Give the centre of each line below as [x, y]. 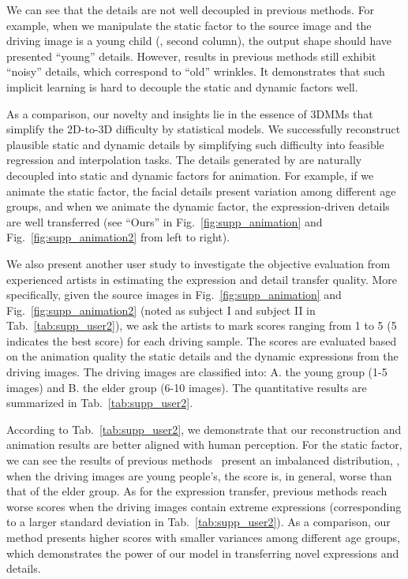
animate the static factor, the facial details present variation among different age [201, 191]
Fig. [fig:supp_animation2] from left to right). [118, 237]
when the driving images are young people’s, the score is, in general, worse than [199, 475]
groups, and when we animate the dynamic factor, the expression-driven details [198, 206]
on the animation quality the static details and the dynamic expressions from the [202, 356]
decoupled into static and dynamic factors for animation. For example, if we [190, 175]
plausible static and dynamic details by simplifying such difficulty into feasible [195, 144]
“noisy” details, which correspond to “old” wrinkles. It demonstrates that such [196, 71]
